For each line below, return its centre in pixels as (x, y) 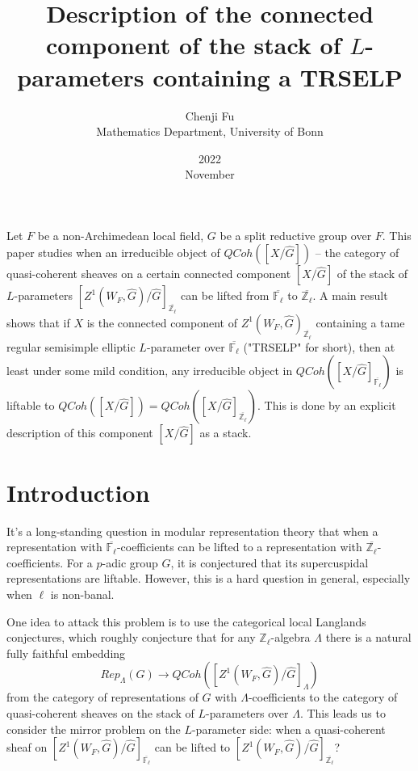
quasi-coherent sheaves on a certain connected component (149, 274)
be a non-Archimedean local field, (121, 235)
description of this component (80, 433)
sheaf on (27, 747)
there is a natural (368, 637)
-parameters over (247, 712)
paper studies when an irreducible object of (113, 253)
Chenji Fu (210, 115)
